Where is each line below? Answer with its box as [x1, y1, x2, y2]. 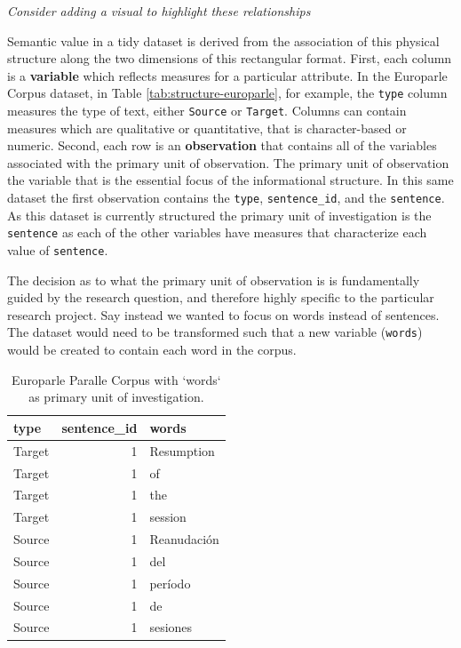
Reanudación [149, 530, 219, 548]
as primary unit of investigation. [28, 388, 204, 406]
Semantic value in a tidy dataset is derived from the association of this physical [7, 31, 440, 50]
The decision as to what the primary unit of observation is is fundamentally [7, 270, 420, 289]
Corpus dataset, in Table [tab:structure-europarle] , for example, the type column [7, 84, 448, 102]
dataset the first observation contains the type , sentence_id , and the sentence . [7, 188, 445, 207]
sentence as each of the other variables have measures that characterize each [7, 223, 427, 242]
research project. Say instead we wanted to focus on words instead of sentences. [7, 305, 440, 324]
